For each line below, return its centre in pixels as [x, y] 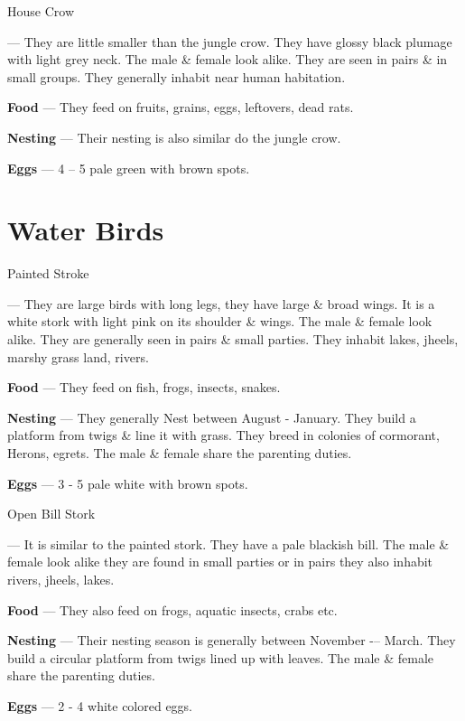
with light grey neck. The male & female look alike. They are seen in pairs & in [228, 59]
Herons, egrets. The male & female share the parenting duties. [180, 453]
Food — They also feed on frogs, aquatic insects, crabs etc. [172, 609]
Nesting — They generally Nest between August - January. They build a [212, 417]
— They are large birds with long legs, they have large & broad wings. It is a [221, 303]
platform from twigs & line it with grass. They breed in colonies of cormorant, [223, 435]
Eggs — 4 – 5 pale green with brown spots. [129, 168]
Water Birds [86, 230]
